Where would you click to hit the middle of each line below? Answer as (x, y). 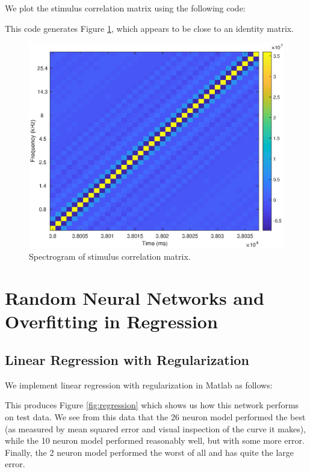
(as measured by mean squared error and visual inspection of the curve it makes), (156, 428)
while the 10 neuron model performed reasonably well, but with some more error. (155, 440)
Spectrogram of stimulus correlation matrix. (110, 256)
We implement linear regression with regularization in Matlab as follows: (139, 385)
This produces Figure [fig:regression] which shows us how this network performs (152, 405)
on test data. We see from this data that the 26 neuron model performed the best (155, 416)
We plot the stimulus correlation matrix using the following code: (125, 8)
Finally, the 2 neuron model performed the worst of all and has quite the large (150, 452)
